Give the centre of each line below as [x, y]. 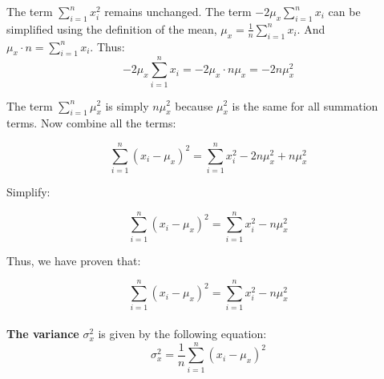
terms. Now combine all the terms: [91, 123]
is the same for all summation [305, 105]
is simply [127, 105]
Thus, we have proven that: [74, 260]
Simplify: [28, 192]
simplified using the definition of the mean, [112, 28]
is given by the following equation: [182, 334]
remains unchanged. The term [178, 11]
